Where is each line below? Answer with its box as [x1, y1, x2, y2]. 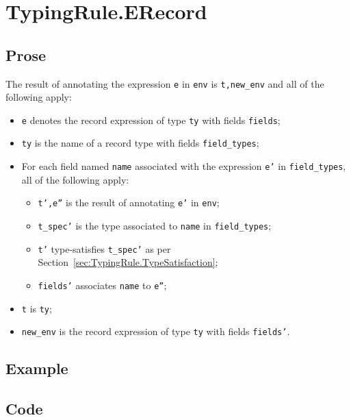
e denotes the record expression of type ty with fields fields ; [21, 112, 281, 127]
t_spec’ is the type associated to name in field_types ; [38, 219, 272, 233]
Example [5, 358, 68, 379]
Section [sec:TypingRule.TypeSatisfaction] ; [38, 255, 218, 269]
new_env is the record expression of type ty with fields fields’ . [21, 324, 290, 338]
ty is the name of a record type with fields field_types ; [21, 136, 259, 150]
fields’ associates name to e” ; [38, 277, 167, 292]
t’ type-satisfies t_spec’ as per [38, 241, 171, 256]
